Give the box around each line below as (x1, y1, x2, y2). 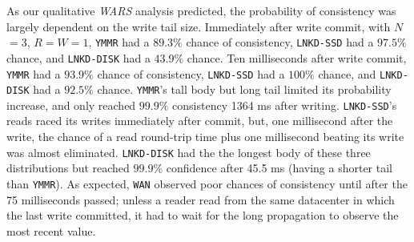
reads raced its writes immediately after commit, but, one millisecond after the (6, 112, 393, 129)
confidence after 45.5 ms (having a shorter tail (166, 159, 392, 176)
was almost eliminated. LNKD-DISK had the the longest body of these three (6, 143, 371, 160)
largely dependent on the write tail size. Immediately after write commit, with (6, 18, 391, 34)
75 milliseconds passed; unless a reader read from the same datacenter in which (6, 191, 395, 208)
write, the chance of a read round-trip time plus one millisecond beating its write (6, 128, 404, 145)
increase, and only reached (6, 96, 136, 113)
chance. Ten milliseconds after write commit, (187, 49, 407, 66)
